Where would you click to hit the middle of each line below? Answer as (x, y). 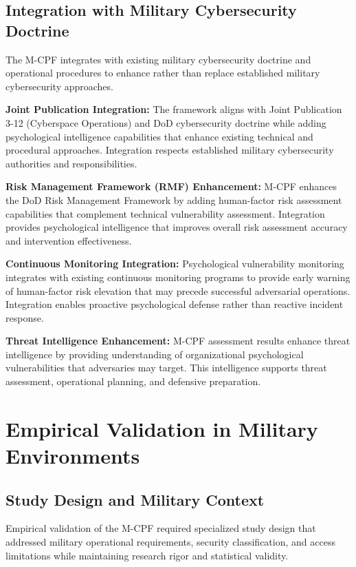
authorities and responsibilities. (71, 163)
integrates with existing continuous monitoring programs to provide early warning (178, 277)
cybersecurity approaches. (59, 86)
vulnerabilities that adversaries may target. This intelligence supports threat (166, 368)
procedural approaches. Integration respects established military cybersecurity (170, 150)
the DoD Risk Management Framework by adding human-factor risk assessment (174, 199)
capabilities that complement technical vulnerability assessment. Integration (165, 213)
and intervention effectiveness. (69, 240)
